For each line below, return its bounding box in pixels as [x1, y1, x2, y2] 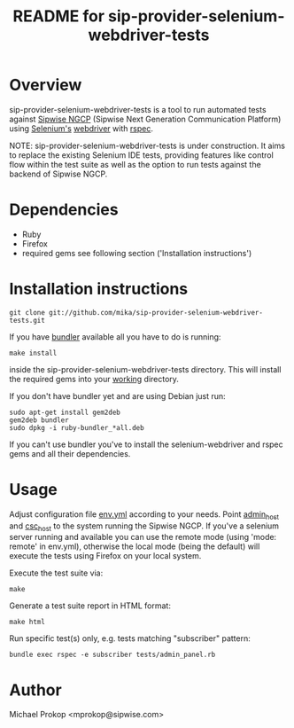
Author [9, 680, 62, 700]
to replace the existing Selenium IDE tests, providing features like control [9, 149, 275, 160]
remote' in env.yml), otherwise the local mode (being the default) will [9, 541, 260, 552]
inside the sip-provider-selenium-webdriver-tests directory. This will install [9, 364, 282, 374]
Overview [9, 75, 82, 95]
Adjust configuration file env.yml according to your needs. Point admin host [9, 508, 280, 521]
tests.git [9, 316, 46, 325]
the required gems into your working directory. [9, 373, 180, 384]
